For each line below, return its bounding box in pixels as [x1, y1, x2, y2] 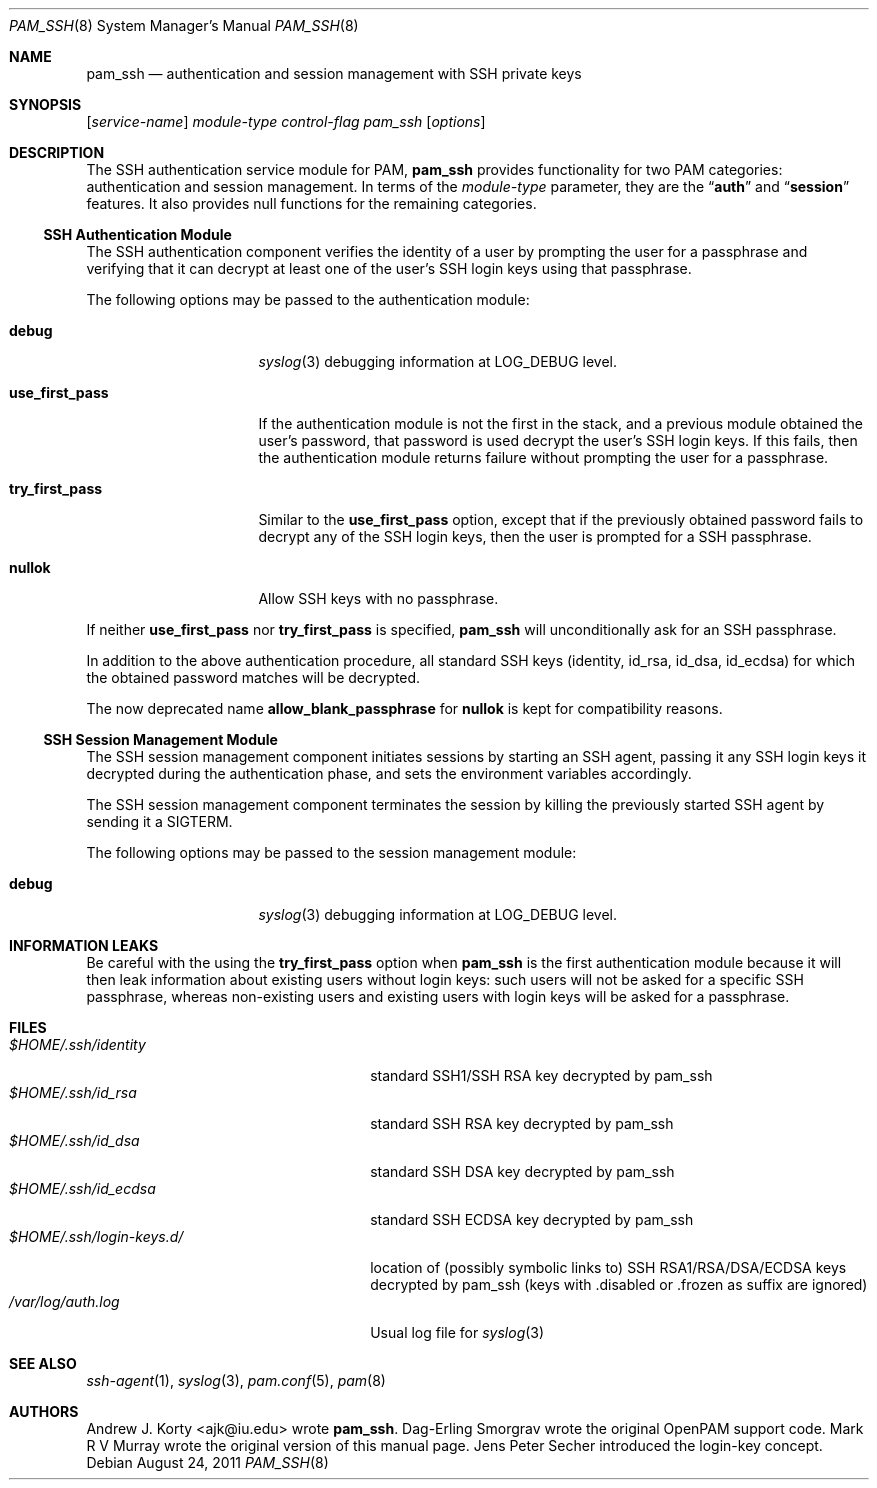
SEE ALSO [9, 1355, 77, 1372]
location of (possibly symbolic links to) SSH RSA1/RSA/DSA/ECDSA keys [370, 1259, 847, 1276]
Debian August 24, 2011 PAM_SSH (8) [86, 1454, 329, 1471]
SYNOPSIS [9, 96, 82, 113]
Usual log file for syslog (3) [370, 1324, 545, 1341]
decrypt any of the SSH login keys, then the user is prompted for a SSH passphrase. [258, 528, 812, 545]
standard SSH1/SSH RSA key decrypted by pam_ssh [370, 1067, 713, 1084]
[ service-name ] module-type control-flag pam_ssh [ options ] [86, 113, 486, 130]
